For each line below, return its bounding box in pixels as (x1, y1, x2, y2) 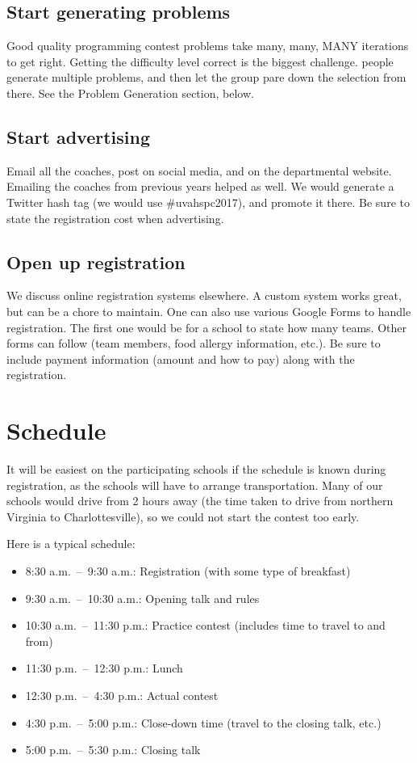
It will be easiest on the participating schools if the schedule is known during (6, 461, 386, 478)
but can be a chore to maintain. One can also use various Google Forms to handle (6, 302, 411, 319)
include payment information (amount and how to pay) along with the (6, 350, 355, 367)
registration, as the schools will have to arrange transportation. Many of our (6, 476, 383, 493)
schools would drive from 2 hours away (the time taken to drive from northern (6, 492, 394, 509)
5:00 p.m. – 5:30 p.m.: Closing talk (25, 741, 201, 758)
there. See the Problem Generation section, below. (6, 84, 254, 101)
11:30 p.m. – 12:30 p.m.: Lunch (25, 660, 183, 677)
